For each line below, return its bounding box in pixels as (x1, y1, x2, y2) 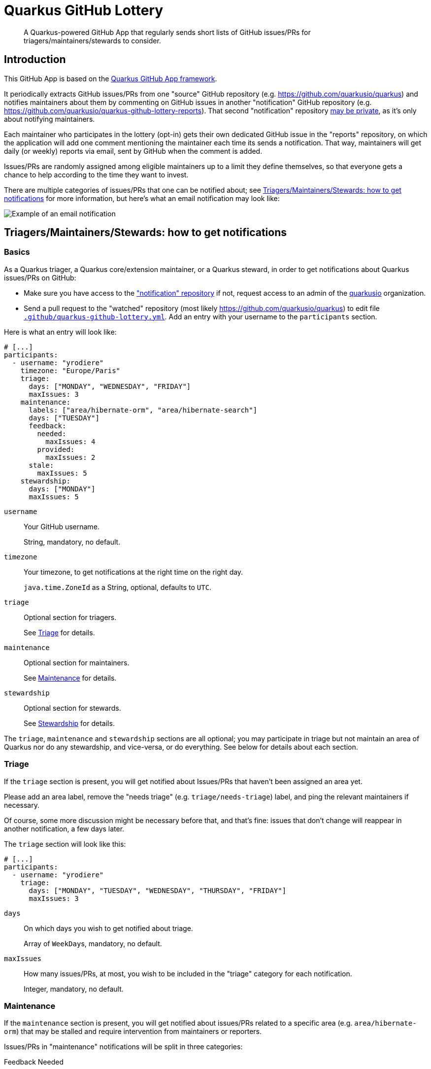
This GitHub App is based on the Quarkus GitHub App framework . (4, 74, 217, 83)
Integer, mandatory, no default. (24, 984, 124, 993)
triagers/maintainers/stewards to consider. (24, 36, 161, 45)
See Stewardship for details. (24, 719, 115, 727)
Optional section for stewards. (24, 703, 121, 712)
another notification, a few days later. (4, 824, 125, 833)
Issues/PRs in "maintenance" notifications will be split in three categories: (4, 1042, 243, 1051)
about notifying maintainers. (4, 114, 95, 123)
